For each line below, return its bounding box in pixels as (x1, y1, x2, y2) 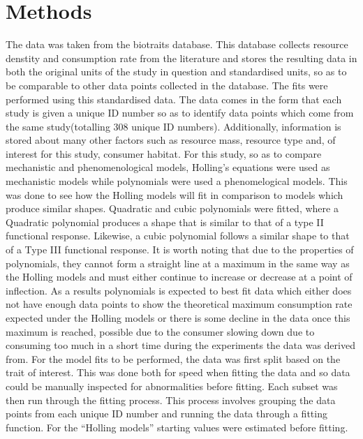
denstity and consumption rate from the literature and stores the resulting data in (6, 50, 357, 65)
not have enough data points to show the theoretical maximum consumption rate (6, 297, 353, 311)
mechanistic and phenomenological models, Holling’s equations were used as (6, 160, 330, 174)
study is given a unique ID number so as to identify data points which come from (6, 105, 354, 120)
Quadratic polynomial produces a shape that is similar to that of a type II (6, 214, 324, 229)
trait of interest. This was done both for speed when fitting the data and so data (6, 365, 350, 380)
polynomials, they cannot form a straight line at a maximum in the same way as (6, 255, 350, 270)
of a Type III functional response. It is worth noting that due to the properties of (6, 242, 354, 257)
